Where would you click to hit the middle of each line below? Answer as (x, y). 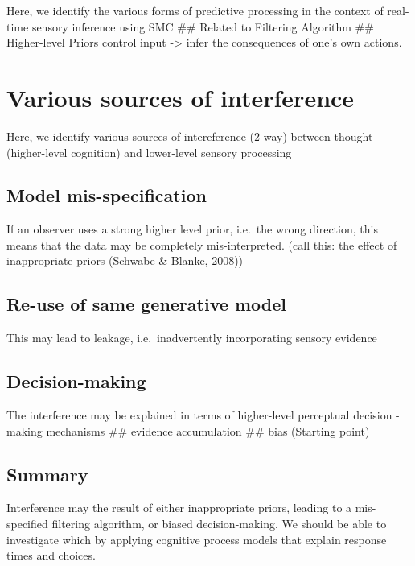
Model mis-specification (107, 195)
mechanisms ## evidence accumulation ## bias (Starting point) (208, 430)
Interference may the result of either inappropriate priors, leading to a (179, 508)
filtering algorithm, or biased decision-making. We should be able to (219, 524)
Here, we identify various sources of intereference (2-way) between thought (190, 136)
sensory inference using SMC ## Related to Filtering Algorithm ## (203, 26)
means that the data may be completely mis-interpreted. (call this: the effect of (202, 244)
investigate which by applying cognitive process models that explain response (197, 539)
